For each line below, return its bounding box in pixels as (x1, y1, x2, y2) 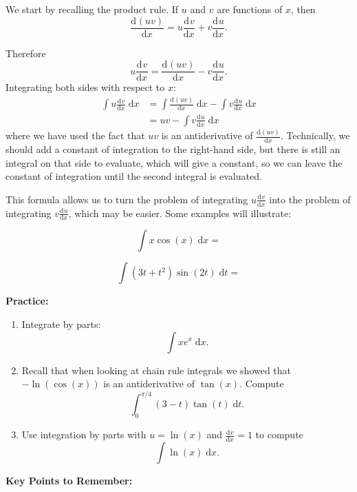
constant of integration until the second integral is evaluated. (6, 169, 262, 183)
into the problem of (269, 192, 351, 206)
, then (290, 2, 316, 16)
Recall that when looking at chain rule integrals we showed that (21, 362, 292, 377)
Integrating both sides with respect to (6, 80, 165, 94)
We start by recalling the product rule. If (6, 2, 179, 16)
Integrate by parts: (21, 316, 101, 331)
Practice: (6, 294, 49, 308)
